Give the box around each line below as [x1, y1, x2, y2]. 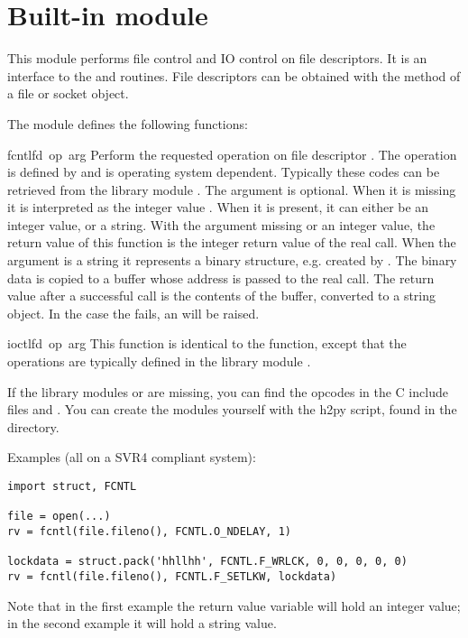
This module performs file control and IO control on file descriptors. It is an [7, 49, 427, 68]
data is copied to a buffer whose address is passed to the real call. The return [7, 268, 435, 287]
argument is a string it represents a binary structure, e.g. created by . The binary [7, 251, 457, 270]
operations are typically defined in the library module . [7, 352, 311, 371]
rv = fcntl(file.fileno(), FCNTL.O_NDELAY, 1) [7, 524, 291, 538]
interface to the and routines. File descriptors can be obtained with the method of [7, 66, 461, 85]
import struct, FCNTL [7, 480, 137, 493]
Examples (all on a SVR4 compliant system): [7, 448, 256, 467]
